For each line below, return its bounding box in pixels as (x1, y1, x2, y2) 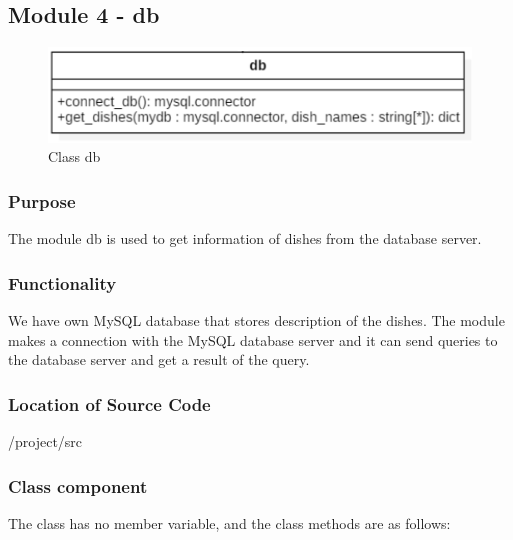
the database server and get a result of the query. (8, 349, 310, 370)
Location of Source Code (8, 391, 211, 416)
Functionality (8, 270, 117, 295)
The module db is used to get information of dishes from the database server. (8, 228, 482, 249)
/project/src (8, 431, 83, 452)
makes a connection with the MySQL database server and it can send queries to (8, 329, 498, 350)
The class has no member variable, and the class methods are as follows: (8, 512, 451, 533)
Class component (8, 473, 148, 498)
